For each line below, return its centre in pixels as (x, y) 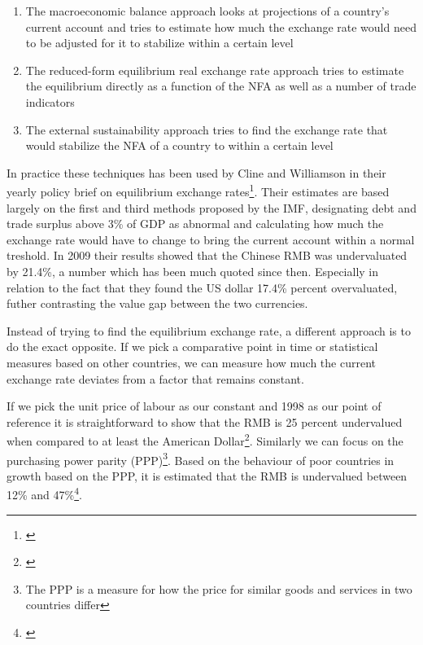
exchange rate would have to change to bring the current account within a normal (211, 239)
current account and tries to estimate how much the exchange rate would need (221, 26)
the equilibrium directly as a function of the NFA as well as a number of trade (221, 86)
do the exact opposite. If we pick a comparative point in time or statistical (192, 347)
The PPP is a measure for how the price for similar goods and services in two (219, 588)
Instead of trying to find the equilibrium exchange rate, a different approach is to (209, 330)
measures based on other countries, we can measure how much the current (191, 362)
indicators (50, 101)
